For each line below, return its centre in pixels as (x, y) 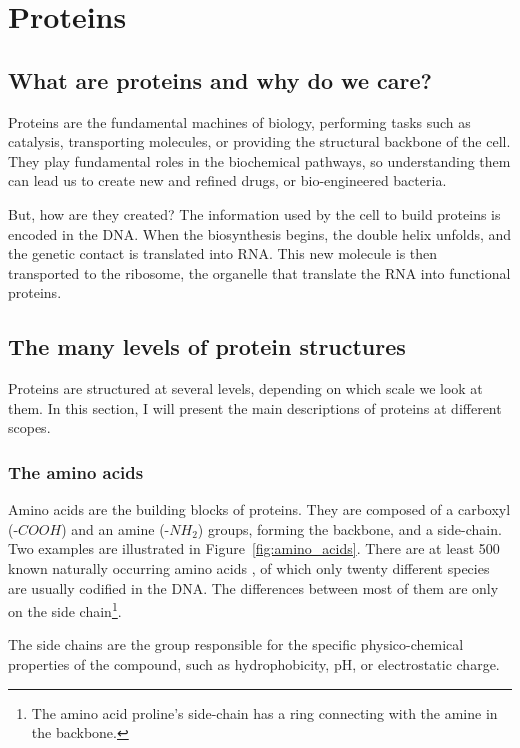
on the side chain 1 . (65, 609)
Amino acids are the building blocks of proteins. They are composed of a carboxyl (259, 509)
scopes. (29, 427)
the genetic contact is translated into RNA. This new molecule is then (223, 253)
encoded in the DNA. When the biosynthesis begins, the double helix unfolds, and (260, 233)
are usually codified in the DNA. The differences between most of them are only (253, 587)
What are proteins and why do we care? (220, 79)
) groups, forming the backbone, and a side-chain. (349, 528)
